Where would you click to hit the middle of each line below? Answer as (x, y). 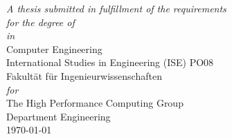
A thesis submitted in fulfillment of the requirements (116, 8)
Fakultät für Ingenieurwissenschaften (84, 75)
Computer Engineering (54, 49)
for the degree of (41, 22)
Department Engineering (59, 116)
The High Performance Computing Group (95, 103)
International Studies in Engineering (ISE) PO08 (110, 62)
